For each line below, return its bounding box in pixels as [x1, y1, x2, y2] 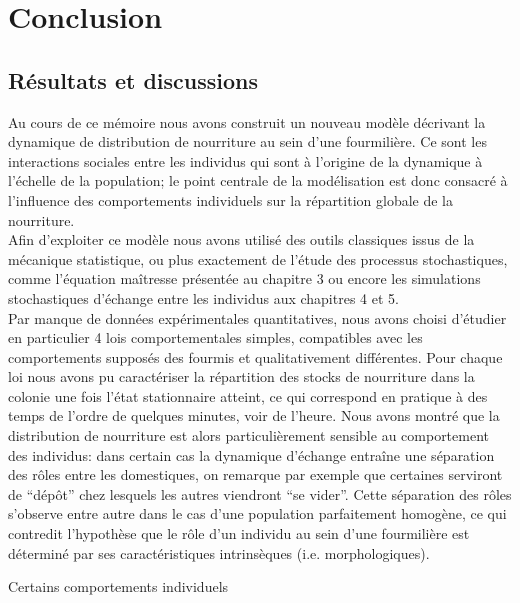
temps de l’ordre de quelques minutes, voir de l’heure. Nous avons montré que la [8, 405, 500, 426]
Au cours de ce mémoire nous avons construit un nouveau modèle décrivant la [8, 111, 486, 132]
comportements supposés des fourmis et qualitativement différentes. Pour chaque [8, 346, 503, 367]
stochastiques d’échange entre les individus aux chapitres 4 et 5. [8, 287, 399, 308]
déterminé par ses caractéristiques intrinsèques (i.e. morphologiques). [8, 542, 430, 563]
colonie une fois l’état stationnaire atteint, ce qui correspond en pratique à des [8, 385, 488, 406]
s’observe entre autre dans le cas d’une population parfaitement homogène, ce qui [8, 503, 507, 524]
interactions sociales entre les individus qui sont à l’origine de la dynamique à [8, 150, 483, 171]
